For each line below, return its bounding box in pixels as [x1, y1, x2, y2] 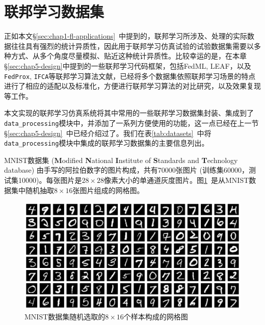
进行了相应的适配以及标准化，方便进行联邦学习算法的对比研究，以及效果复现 [4, 80, 261, 91]
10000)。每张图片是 [18, 175, 82, 185]
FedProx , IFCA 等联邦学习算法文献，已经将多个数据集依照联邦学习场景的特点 [4, 70, 256, 81]
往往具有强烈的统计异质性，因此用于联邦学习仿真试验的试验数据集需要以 [11, 40, 254, 51]
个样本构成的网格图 [123, 311, 188, 321]
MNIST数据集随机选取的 [24, 311, 105, 321]
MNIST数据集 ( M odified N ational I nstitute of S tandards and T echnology [4, 154, 238, 165]
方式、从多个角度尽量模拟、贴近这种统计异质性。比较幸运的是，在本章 [11, 50, 247, 61]
